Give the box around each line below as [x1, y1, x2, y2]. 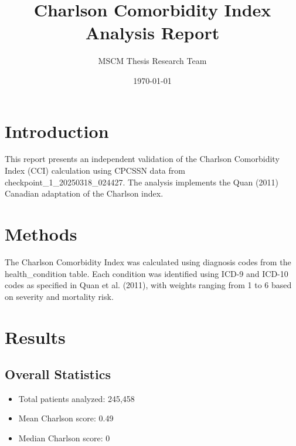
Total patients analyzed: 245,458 [18, 392, 135, 404]
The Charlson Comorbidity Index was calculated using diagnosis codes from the [5, 255, 291, 268]
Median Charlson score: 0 [18, 432, 110, 444]
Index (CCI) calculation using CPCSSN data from [5, 164, 185, 177]
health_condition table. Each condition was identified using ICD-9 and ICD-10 [5, 267, 288, 279]
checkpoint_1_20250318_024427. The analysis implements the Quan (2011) [5, 175, 278, 188]
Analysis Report [85, 21, 220, 45]
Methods [5, 222, 77, 245]
